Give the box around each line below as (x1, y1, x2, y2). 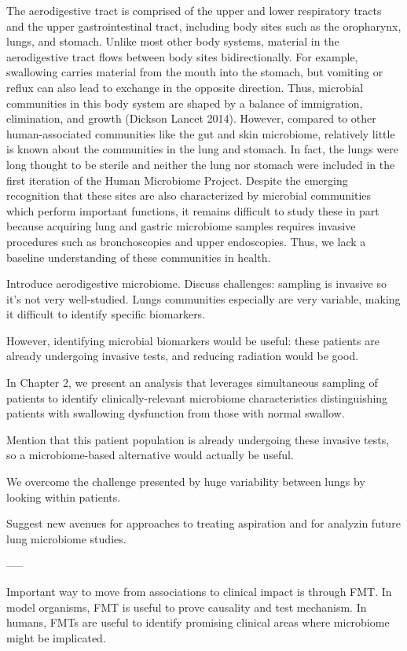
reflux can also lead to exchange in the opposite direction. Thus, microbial (6, 79, 364, 95)
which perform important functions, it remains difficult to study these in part (6, 202, 379, 219)
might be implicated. (6, 629, 106, 645)
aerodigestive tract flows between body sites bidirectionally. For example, (6, 48, 358, 64)
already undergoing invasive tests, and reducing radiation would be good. (6, 348, 359, 364)
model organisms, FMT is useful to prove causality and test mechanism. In (6, 598, 367, 615)
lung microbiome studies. (6, 530, 126, 546)
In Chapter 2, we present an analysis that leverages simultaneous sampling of (6, 374, 378, 391)
